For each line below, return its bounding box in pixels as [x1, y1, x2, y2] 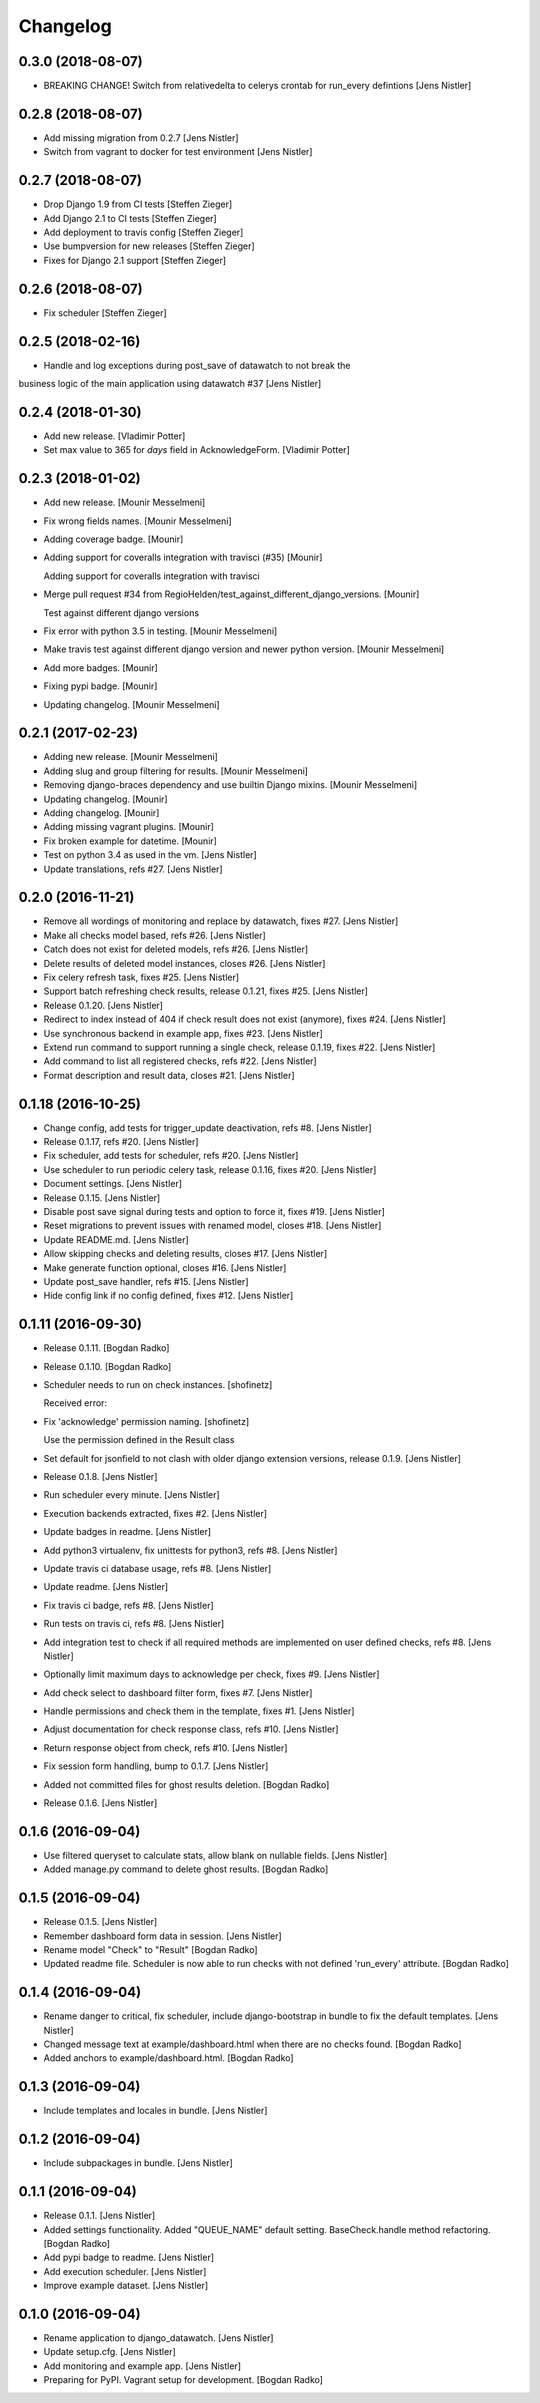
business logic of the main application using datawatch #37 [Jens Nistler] [18, 378, 322, 390]
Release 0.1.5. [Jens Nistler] [43, 1916, 158, 1928]
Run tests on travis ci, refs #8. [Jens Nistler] [43, 1618, 225, 1630]
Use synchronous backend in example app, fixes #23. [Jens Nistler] [43, 1027, 324, 1039]
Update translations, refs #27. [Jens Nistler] [43, 863, 224, 875]
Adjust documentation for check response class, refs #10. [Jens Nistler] [43, 1723, 339, 1735]
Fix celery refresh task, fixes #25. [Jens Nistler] [43, 971, 240, 984]
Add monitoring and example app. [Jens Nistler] [43, 2360, 242, 2372]
